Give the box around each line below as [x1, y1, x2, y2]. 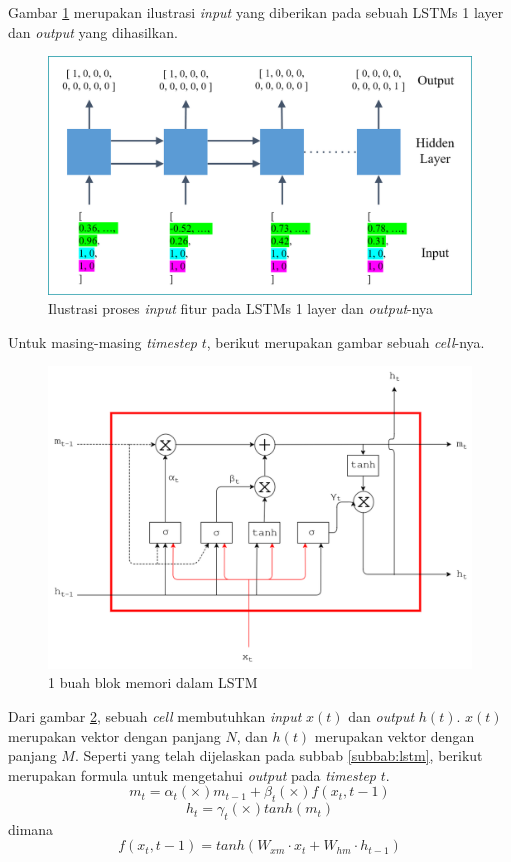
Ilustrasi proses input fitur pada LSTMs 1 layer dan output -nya [48, 298, 434, 319]
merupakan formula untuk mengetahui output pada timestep [8, 764, 377, 785]
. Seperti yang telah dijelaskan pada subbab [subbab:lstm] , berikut [74, 745, 483, 766]
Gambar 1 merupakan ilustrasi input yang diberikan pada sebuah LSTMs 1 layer [8, 2, 504, 22]
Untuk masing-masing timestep [8, 331, 198, 352]
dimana [8, 818, 54, 839]
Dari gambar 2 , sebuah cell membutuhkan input [8, 705, 302, 726]
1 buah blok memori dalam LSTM [48, 672, 258, 693]
